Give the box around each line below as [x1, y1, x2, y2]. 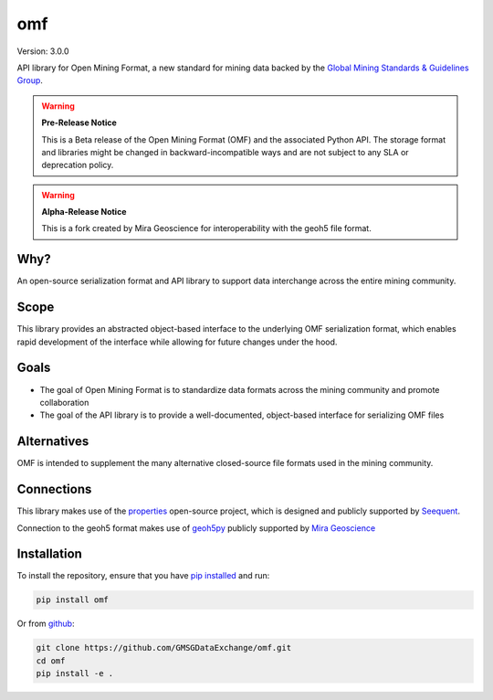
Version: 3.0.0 [16, 46, 69, 57]
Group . [16, 75, 43, 86]
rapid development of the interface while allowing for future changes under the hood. [16, 336, 338, 347]
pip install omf [36, 595, 110, 605]
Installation [16, 546, 82, 562]
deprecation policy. [41, 160, 114, 171]
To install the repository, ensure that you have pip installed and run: [16, 570, 270, 581]
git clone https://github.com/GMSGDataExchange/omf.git [36, 642, 292, 653]
